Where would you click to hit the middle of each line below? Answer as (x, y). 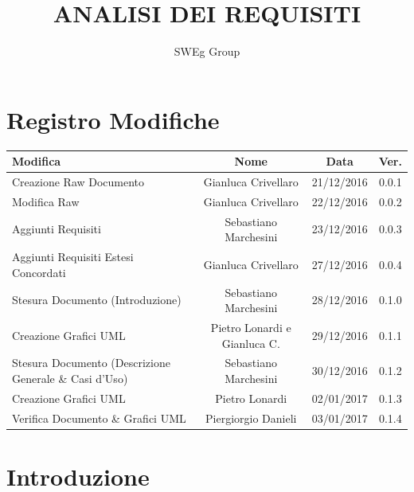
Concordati (39, 272)
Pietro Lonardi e (251, 327)
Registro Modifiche (113, 119)
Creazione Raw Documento (78, 182)
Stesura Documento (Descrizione (91, 363)
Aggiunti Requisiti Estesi (73, 257)
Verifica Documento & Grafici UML (99, 418)
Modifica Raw (46, 201)
